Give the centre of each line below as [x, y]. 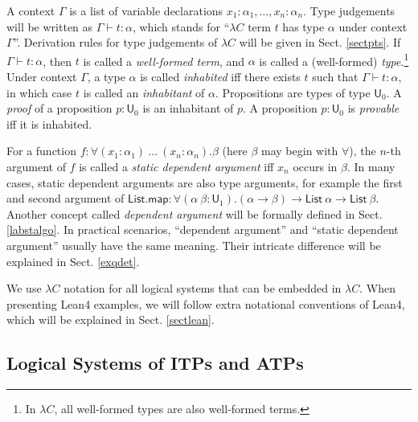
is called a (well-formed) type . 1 [334, 59]
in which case [39, 92]
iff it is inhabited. [49, 123]
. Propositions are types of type [293, 92]
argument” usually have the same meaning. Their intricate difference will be [194, 245]
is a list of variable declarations [146, 10]
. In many [371, 166]
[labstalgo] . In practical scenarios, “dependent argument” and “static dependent [203, 229]
